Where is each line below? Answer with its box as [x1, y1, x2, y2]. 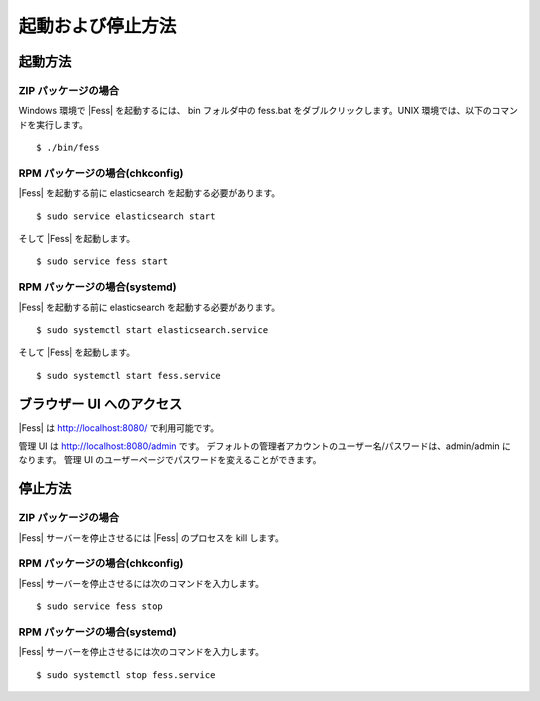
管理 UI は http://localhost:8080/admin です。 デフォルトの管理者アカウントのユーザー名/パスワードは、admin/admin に [18, 440, 512, 452]
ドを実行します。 [18, 118, 89, 130]
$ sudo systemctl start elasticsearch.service [36, 324, 269, 335]
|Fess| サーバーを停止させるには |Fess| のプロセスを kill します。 [18, 531, 284, 544]
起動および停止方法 [18, 15, 177, 37]
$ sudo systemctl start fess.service [36, 370, 222, 381]
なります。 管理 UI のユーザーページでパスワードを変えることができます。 [18, 454, 322, 466]
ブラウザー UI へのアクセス [18, 395, 183, 412]
